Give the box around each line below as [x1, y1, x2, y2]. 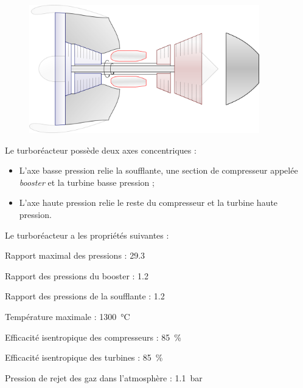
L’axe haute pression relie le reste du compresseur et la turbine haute [19, 196, 278, 209]
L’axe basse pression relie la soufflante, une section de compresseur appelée [19, 164, 298, 177]
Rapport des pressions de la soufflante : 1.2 [5, 290, 165, 302]
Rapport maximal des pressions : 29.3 [5, 249, 145, 262]
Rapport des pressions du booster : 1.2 [5, 269, 148, 282]
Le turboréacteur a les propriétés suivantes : [5, 228, 169, 241]
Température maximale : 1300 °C [5, 310, 130, 323]
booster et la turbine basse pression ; [19, 175, 155, 188]
